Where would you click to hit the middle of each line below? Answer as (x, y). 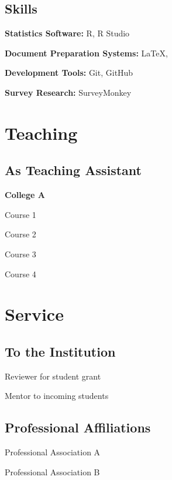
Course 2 (20, 234)
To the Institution (60, 351)
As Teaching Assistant (73, 170)
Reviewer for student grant (53, 376)
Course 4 (20, 273)
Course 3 (20, 254)
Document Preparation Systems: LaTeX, (86, 53)
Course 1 (20, 214)
